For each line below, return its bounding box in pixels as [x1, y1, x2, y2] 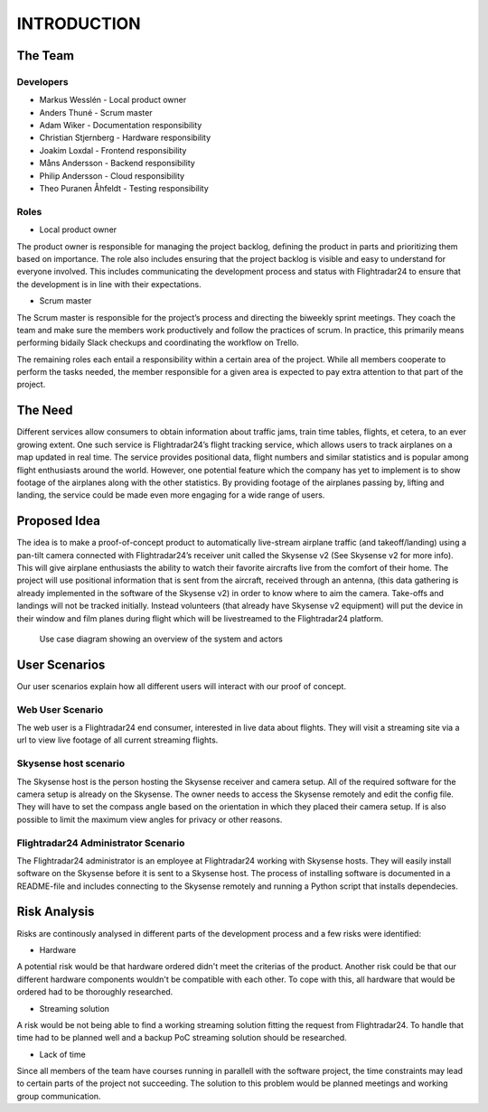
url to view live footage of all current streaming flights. [16, 734, 219, 745]
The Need [16, 403, 73, 418]
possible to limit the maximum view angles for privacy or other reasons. [16, 814, 283, 825]
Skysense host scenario [16, 757, 126, 770]
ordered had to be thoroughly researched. [16, 986, 174, 997]
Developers [16, 75, 69, 88]
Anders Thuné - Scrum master [39, 107, 153, 117]
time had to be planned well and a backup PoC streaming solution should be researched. [16, 1033, 347, 1043]
